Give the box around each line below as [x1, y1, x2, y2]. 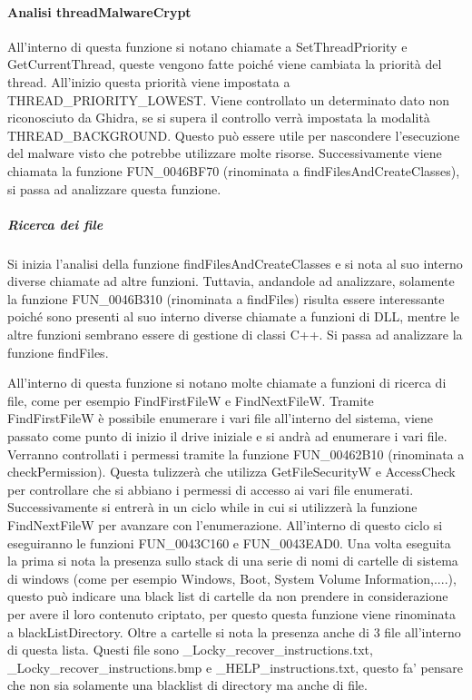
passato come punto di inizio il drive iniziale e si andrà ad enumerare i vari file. [7, 427, 447, 446]
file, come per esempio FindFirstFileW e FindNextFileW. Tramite [7, 390, 374, 409]
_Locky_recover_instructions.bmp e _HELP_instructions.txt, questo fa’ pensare [7, 657, 463, 676]
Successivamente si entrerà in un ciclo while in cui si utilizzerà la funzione [7, 498, 418, 517]
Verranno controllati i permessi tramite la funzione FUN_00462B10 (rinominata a [7, 444, 465, 463]
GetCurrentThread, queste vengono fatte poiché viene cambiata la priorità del [7, 54, 442, 74]
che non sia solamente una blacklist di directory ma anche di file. [7, 675, 368, 695]
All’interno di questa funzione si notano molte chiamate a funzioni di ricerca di [7, 373, 447, 392]
